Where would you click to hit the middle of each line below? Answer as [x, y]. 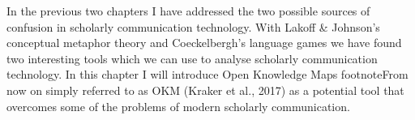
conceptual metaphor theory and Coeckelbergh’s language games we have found [204, 43]
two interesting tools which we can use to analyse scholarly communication [192, 58]
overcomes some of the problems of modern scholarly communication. [178, 106]
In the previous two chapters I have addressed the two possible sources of [188, 11]
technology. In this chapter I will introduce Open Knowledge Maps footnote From [207, 74]
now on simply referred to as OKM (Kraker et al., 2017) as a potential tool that [205, 90]
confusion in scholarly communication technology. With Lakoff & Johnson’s [193, 26]
